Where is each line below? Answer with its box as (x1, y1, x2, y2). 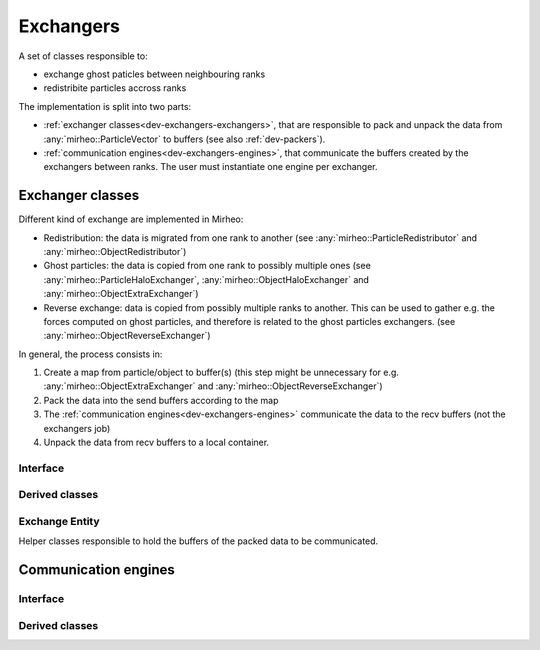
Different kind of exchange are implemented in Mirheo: (18, 213, 244, 225)
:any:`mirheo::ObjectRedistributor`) (43, 245, 187, 257)
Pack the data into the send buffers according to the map (43, 394, 279, 406)
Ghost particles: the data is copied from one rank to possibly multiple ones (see (43, 260, 372, 272)
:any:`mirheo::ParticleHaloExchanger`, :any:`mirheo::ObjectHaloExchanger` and (43, 273, 370, 285)
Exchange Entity (18, 514, 100, 528)
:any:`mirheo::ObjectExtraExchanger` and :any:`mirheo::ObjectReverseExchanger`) (43, 380, 384, 392)
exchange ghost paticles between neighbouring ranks (43, 68, 266, 80)
